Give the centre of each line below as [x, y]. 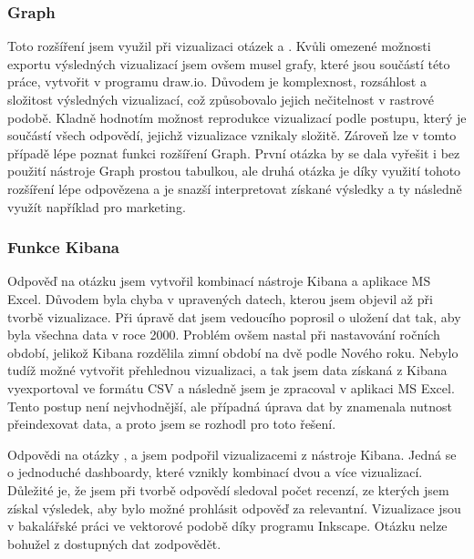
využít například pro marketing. [97, 206]
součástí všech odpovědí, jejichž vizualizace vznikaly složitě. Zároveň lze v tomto [232, 135]
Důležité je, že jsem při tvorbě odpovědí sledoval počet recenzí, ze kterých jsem [228, 489]
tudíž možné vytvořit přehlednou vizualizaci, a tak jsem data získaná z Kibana [227, 370]
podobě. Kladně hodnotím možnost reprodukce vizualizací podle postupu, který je [237, 117]
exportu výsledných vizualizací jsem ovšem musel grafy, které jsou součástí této [229, 63]
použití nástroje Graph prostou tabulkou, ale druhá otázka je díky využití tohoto [234, 171]
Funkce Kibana [63, 247]
